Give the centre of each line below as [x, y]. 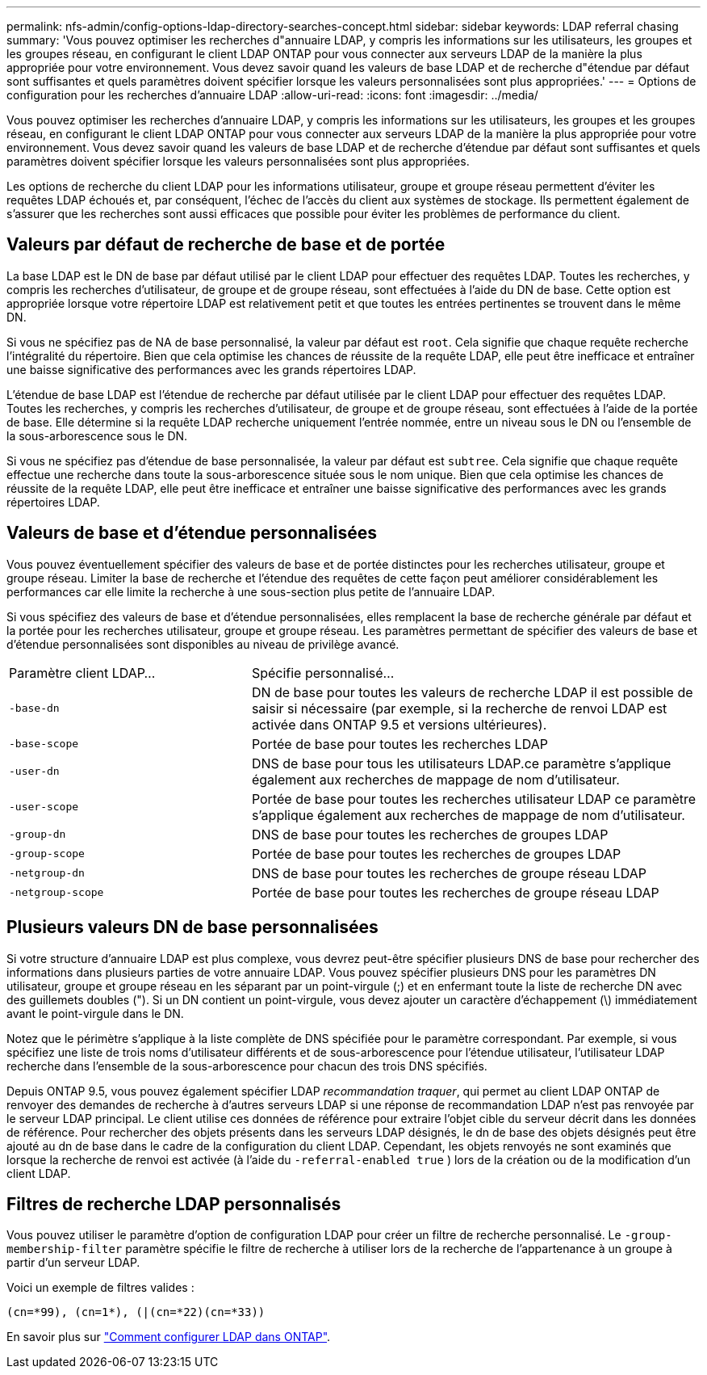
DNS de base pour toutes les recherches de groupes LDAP [430, 834]
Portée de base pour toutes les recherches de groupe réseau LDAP [455, 892]
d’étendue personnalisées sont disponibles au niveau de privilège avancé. [203, 644]
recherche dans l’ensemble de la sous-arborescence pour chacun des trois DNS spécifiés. [247, 1066]
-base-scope [44, 744]
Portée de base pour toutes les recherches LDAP [400, 744]
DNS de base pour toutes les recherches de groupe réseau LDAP [449, 873]
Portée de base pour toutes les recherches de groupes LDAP [436, 854]
